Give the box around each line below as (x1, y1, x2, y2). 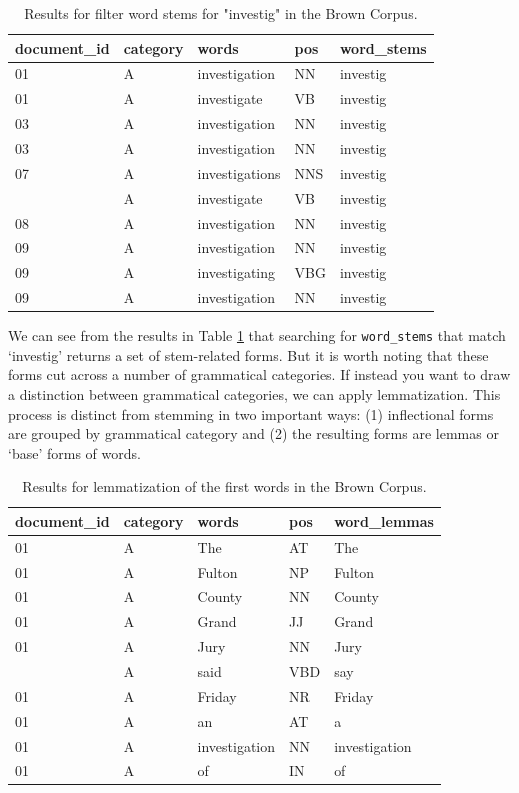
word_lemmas (334, 510, 434, 531)
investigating (197, 262, 276, 283)
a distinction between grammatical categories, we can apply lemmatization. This (8, 383, 501, 404)
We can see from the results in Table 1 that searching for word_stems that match (8, 325, 506, 346)
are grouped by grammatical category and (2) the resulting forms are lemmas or (8, 423, 499, 444)
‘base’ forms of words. (8, 442, 141, 463)
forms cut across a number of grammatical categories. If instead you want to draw (8, 364, 511, 385)
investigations (197, 162, 281, 183)
